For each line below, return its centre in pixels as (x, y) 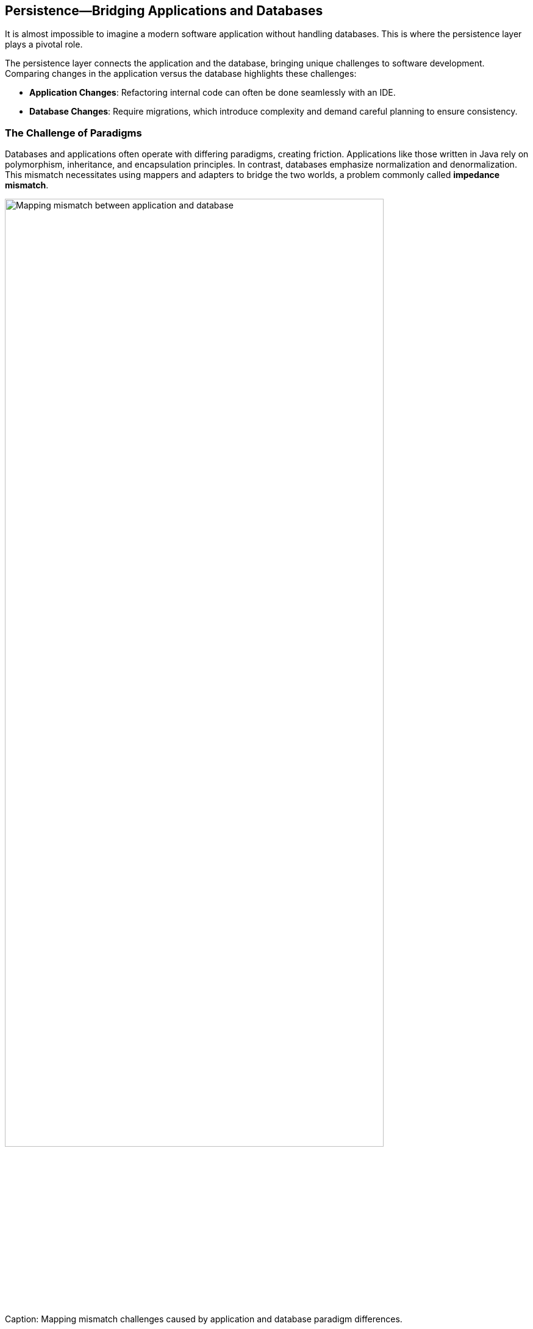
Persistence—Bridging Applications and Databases (164, 11)
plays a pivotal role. (44, 45)
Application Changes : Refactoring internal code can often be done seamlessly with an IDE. (213, 93)
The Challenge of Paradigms (73, 133)
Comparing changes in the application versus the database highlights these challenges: (181, 74)
